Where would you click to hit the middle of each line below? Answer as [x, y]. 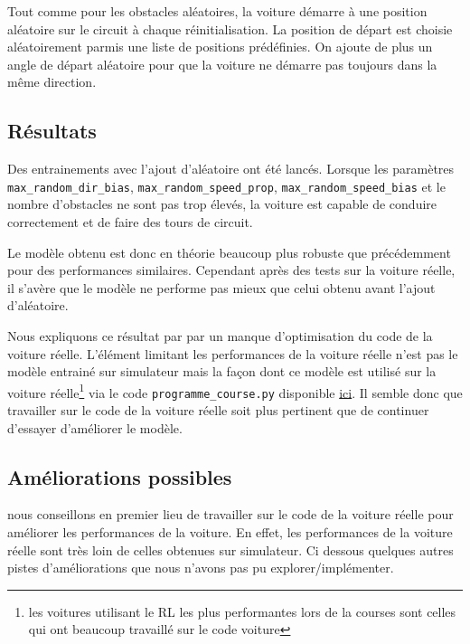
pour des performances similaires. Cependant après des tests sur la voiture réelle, [231, 270]
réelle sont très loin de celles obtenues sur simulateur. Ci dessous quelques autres [230, 549]
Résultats [52, 131]
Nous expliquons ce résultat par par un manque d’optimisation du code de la [220, 335]
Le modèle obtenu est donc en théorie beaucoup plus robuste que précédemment [229, 252]
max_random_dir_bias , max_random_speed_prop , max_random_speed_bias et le [226, 186]
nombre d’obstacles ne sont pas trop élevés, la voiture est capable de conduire [222, 204]
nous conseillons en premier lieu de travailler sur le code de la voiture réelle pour [230, 514]
